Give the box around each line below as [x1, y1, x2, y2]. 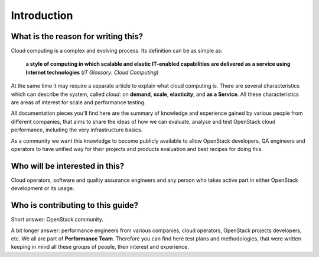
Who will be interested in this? [11, 160, 125, 171]
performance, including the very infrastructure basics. [11, 126, 143, 133]
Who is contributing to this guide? [11, 200, 139, 210]
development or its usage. [11, 185, 74, 192]
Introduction [11, 9, 73, 22]
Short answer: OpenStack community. [11, 216, 103, 223]
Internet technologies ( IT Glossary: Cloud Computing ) [25, 69, 159, 76]
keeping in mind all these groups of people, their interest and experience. [11, 243, 189, 250]
